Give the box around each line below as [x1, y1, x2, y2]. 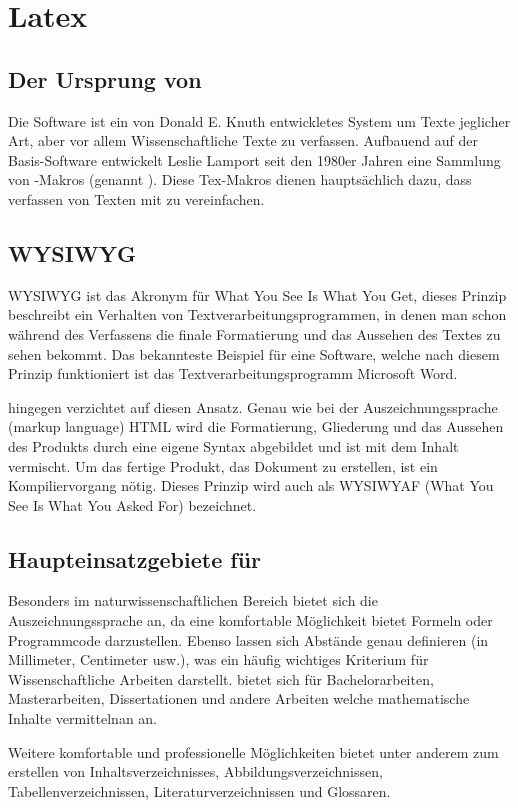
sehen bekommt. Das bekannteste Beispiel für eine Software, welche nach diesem [8, 343, 500, 364]
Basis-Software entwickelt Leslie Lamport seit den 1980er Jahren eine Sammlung [8, 149, 501, 170]
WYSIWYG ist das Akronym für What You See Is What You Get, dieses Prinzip [8, 284, 507, 305]
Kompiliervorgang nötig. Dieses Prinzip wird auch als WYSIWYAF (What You [8, 475, 494, 496]
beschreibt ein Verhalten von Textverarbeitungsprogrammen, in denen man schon [8, 304, 507, 325]
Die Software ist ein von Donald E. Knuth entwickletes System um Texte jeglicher [8, 110, 511, 131]
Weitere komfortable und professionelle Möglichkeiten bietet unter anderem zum [8, 741, 499, 762]
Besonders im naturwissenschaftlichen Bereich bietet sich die [8, 590, 378, 611]
